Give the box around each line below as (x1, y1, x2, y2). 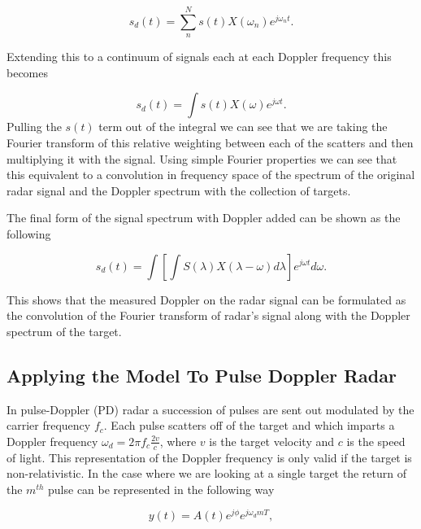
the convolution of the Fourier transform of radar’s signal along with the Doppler (7, 307, 410, 324)
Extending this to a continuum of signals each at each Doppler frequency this (7, 48, 392, 65)
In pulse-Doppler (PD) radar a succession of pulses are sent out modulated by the (7, 400, 414, 418)
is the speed (346, 432, 406, 449)
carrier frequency (7, 417, 91, 434)
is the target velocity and (209, 432, 335, 449)
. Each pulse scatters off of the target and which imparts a (103, 417, 395, 434)
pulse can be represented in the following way (48, 480, 275, 497)
